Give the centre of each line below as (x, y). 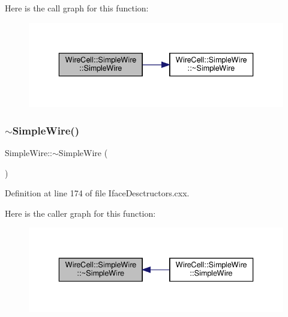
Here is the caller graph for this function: (80, 213)
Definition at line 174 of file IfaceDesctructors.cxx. (97, 193)
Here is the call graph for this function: (77, 8)
